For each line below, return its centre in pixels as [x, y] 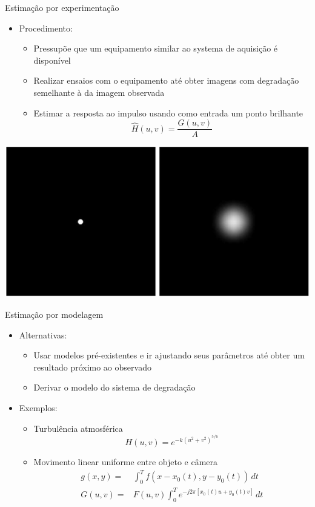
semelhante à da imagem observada [99, 92]
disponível [52, 60]
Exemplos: [38, 408]
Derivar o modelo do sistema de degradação [114, 387]
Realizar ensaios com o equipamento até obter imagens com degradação [166, 80]
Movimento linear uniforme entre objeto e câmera [126, 462]
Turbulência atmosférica [78, 428]
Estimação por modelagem [54, 314]
